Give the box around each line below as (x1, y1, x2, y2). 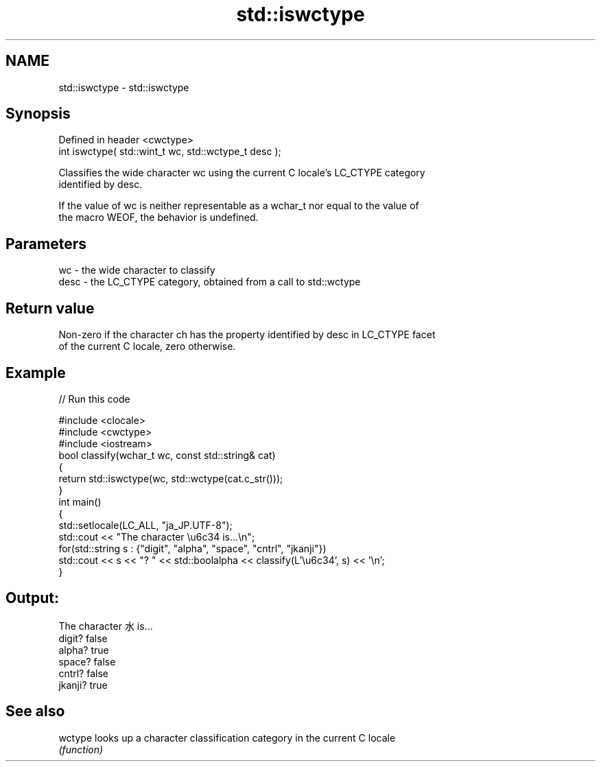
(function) (58, 743, 104, 755)
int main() (58, 495, 102, 508)
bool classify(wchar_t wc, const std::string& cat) (58, 449, 276, 461)
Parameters (5, 235, 86, 252)
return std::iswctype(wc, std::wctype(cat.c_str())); (58, 472, 283, 484)
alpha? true (58, 644, 109, 656)
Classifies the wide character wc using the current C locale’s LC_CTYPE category (58, 167, 425, 179)
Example (5, 364, 66, 381)
